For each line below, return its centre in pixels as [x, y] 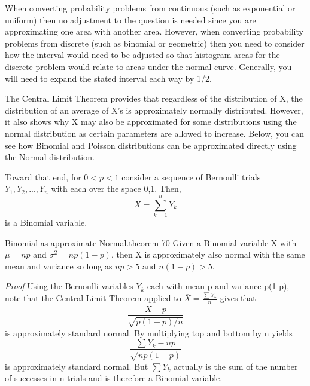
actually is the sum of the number [236, 366]
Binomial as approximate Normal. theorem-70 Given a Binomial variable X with [151, 242]
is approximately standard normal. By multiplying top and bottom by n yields [149, 333]
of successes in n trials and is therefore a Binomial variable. [114, 378]
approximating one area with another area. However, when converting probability [154, 31]
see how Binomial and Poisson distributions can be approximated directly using [151, 145]
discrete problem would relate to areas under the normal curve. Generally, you [148, 66]
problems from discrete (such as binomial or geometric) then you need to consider [155, 43]
